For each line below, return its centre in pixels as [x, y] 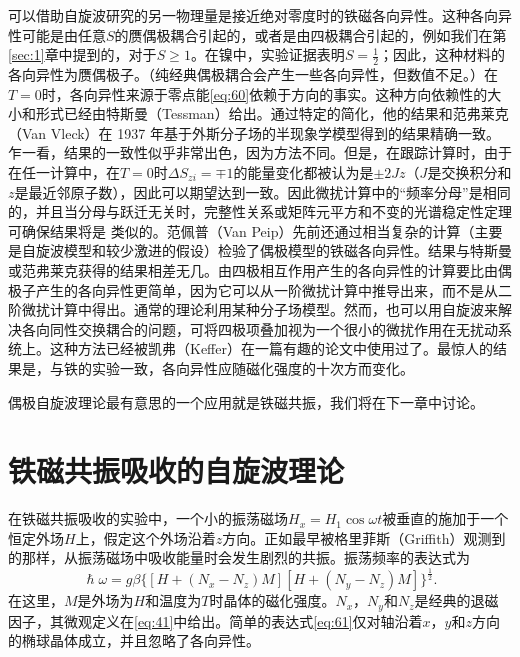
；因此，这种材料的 [442, 54]
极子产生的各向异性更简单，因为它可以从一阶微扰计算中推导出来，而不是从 [253, 289]
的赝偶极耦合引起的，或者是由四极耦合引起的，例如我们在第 [310, 34]
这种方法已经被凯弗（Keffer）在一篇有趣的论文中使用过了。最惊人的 [271, 348]
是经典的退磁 [456, 600]
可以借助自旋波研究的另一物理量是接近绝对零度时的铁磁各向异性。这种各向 [253, 15]
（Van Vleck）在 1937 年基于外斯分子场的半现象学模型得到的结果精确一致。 [254, 132]
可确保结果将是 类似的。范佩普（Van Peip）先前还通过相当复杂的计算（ [241, 230]
